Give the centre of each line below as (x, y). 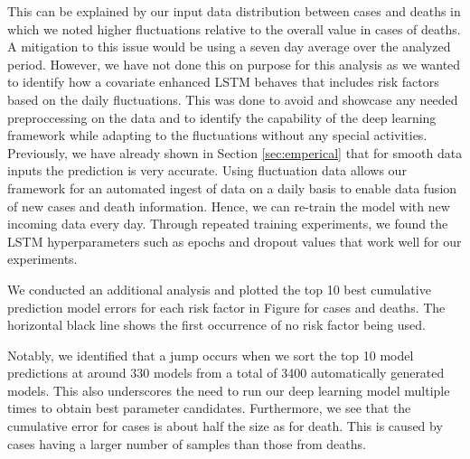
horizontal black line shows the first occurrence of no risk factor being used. (217, 325)
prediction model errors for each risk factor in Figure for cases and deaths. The (226, 307)
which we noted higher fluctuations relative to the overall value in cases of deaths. (234, 28)
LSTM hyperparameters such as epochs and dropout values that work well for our (235, 241)
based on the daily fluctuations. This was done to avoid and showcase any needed (233, 99)
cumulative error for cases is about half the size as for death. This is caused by (225, 426)
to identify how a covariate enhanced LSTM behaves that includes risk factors (223, 82)
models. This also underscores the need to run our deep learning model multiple (229, 390)
